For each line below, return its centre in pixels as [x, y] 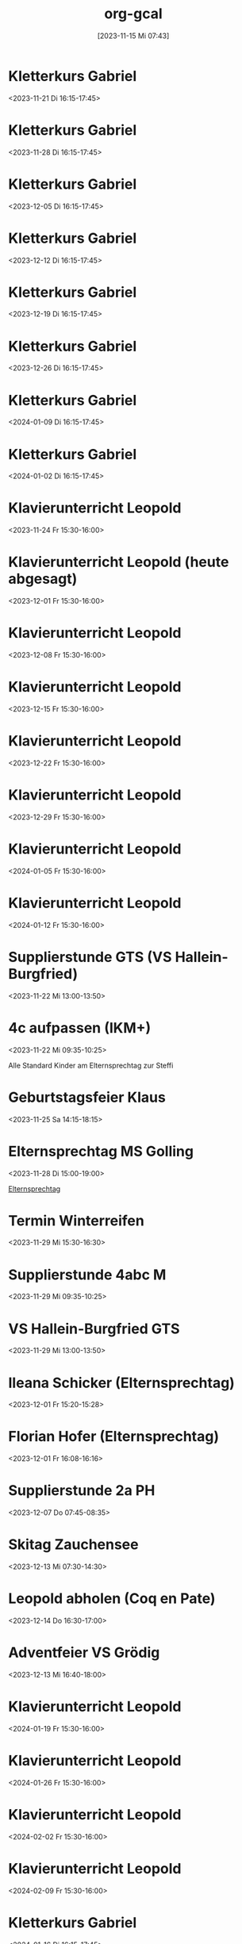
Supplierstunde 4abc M [87, 1275]
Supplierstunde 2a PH [82, 1491]
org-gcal [133, 14]
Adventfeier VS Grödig [84, 1653]
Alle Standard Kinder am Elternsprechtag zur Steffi [91, 1065]
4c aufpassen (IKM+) [80, 1028]
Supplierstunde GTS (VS [90, 957]
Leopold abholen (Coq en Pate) [112, 1599]
